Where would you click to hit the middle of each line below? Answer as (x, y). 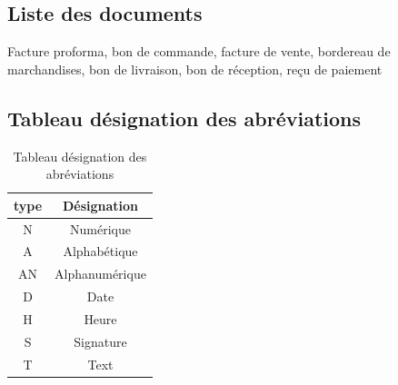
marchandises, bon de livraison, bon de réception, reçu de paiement (195, 69)
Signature (100, 341)
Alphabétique (100, 251)
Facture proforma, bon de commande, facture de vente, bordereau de (199, 51)
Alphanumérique (100, 274)
